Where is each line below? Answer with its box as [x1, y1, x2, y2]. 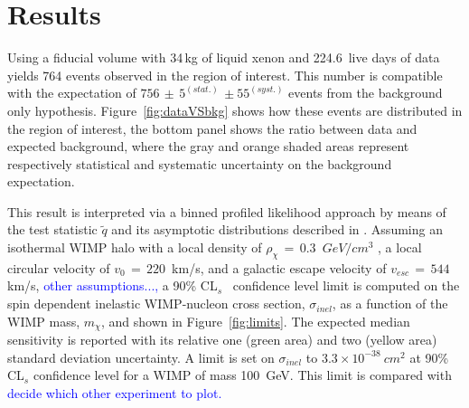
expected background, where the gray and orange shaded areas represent [7, 137, 409, 156]
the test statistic [7, 220, 98, 239]
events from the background [288, 83, 443, 102]
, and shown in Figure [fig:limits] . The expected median [100, 311, 410, 330]
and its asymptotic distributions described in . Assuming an [111, 220, 443, 239]
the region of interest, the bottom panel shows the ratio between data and [7, 119, 417, 138]
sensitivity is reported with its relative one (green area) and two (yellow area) [7, 330, 437, 349]
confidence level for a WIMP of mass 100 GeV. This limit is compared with [33, 365, 452, 384]
